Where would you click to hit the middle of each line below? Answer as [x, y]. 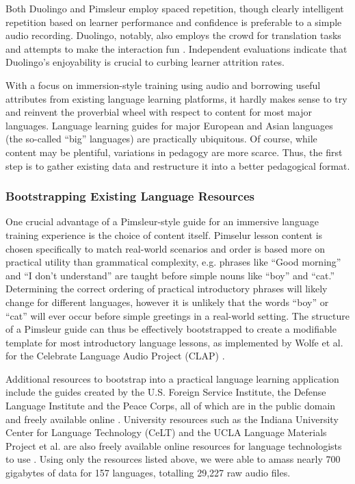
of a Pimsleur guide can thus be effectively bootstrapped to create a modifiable [171, 329]
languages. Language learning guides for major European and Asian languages [169, 125]
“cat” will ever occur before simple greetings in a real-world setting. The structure [178, 315]
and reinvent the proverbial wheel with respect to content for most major [159, 112]
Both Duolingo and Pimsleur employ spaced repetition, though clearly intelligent [175, 8]
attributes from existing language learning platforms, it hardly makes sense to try [176, 98]
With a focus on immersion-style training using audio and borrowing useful [163, 85]
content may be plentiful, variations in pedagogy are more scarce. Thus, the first [174, 152]
